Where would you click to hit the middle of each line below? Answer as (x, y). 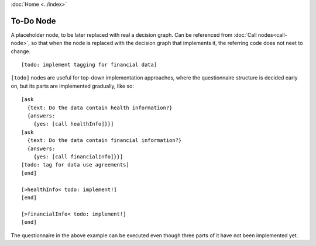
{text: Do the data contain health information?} (100, 108)
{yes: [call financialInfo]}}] (78, 157)
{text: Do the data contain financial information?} (104, 141)
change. (21, 51)
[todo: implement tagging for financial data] (89, 65)
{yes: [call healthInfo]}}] (73, 124)
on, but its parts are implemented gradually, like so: (73, 86)
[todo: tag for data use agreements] (75, 165)
